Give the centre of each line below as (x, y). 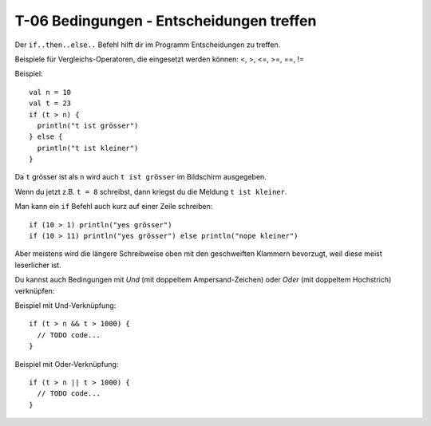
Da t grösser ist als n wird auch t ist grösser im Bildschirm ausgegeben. (140, 177)
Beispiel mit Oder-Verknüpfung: (67, 364)
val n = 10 (50, 92)
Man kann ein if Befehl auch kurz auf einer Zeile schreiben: (114, 207)
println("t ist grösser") (88, 125)
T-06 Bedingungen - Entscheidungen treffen (166, 21)
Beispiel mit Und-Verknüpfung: (65, 305)
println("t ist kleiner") (88, 148)
